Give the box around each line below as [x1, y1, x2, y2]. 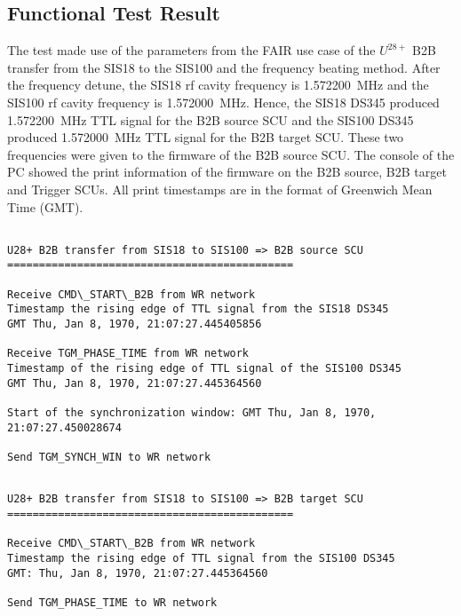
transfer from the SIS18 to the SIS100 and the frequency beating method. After [7, 58, 441, 76]
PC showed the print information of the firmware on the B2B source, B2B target [7, 162, 447, 181]
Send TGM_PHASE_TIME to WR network [7, 596, 218, 609]
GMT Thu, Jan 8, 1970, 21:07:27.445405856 [7, 318, 262, 331]
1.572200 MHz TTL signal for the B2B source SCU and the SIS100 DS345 [7, 110, 414, 129]
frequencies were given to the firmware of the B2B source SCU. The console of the [7, 145, 455, 163]
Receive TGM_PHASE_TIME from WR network [7, 347, 250, 360]
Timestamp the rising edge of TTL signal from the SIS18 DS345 [7, 303, 389, 316]
